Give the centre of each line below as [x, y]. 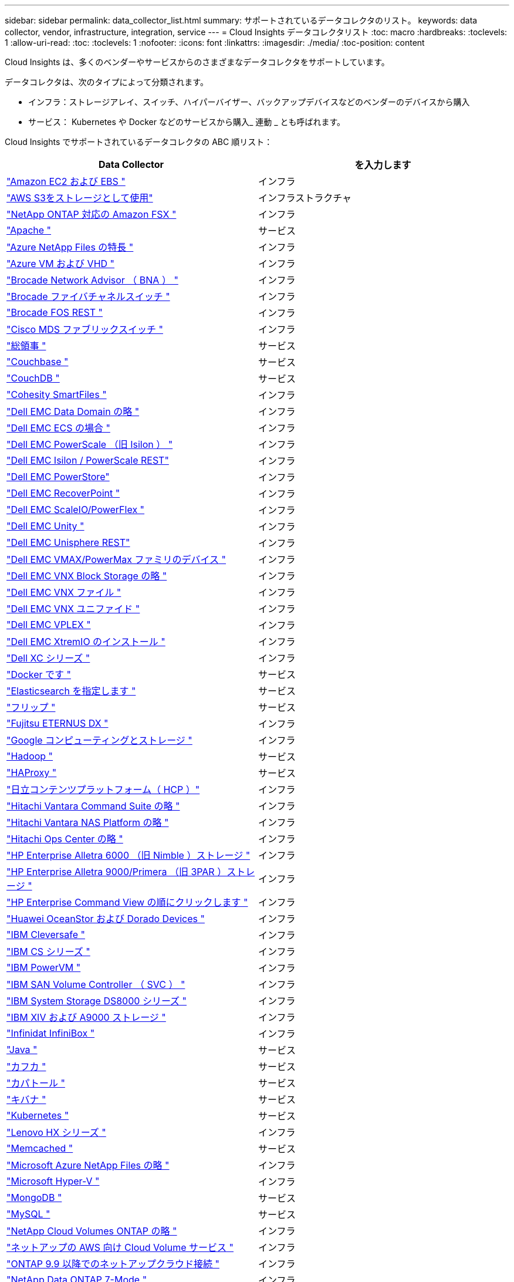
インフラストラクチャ [305, 198]
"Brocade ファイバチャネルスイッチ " [88, 296]
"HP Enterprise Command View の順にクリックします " [127, 902]
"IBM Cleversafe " [46, 934]
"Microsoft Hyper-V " [53, 1181]
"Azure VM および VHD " [61, 264]
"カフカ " [26, 1067]
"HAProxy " [32, 772]
